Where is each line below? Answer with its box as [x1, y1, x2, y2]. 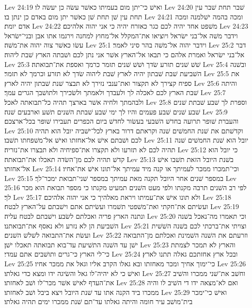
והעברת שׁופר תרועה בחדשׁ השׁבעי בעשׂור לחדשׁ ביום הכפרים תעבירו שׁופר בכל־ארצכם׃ [4, 116, 239, 126]
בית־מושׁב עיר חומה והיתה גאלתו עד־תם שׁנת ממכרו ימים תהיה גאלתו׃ [4, 296, 193, 307]
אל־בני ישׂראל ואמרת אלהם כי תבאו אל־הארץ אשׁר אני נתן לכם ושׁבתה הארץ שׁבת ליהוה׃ [4, 49, 245, 59]
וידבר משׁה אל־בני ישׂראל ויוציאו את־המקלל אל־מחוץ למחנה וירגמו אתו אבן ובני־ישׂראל [4, 30, 238, 40]
